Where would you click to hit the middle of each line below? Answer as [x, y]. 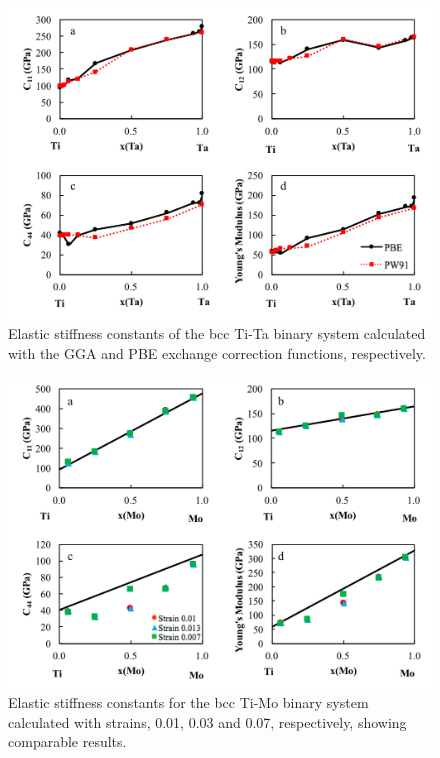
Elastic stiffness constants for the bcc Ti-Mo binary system [188, 702]
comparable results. [67, 741]
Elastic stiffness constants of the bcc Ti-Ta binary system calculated [217, 333]
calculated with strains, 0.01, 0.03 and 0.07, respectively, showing [207, 721]
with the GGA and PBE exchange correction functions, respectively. [217, 352]
